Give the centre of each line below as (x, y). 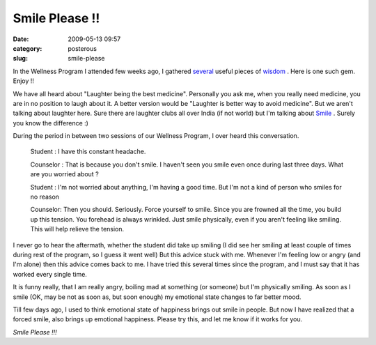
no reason (45, 197)
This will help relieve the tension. (77, 229)
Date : (21, 39)
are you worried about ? (64, 174)
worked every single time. (50, 274)
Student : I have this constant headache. (88, 152)
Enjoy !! (24, 81)
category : (28, 48)
